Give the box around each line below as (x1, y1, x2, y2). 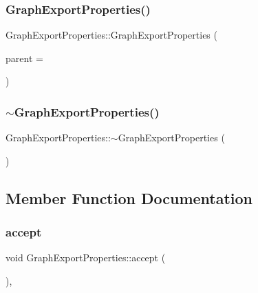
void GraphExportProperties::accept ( (6, 250, 166, 265)
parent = (6, 50, 43, 65)
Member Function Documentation (6, 187, 253, 208)
